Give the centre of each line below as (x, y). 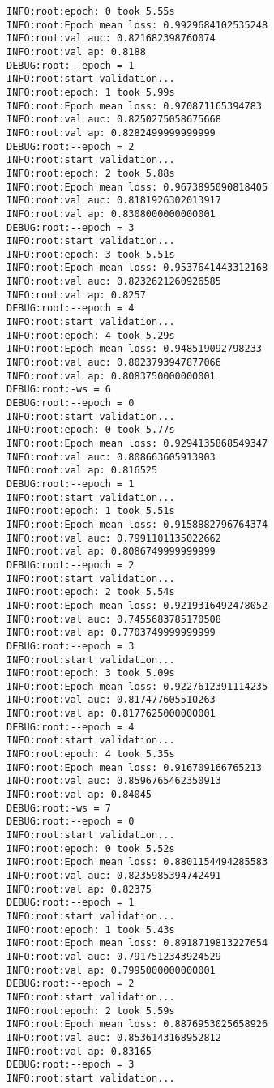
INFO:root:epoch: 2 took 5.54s (91, 592)
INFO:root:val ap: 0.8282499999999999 (111, 133)
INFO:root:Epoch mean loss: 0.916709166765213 (134, 767)
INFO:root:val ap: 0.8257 (76, 295)
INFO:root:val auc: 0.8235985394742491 (114, 876)
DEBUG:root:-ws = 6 (59, 390)
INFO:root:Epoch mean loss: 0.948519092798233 (134, 349)
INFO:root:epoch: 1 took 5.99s (91, 92)
